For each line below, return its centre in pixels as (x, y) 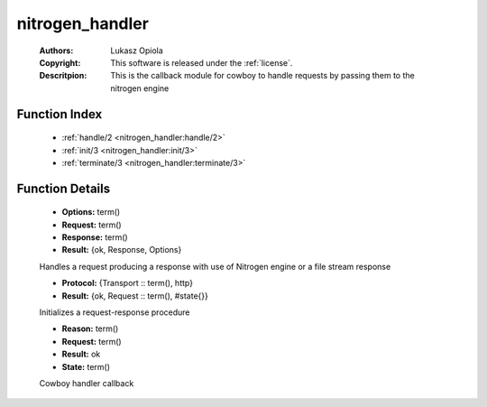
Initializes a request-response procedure (115, 312)
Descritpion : (63, 76)
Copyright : (60, 62)
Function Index (60, 114)
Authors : (56, 51)
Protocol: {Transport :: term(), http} (128, 283)
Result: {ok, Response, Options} (122, 250)
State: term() (86, 366)
